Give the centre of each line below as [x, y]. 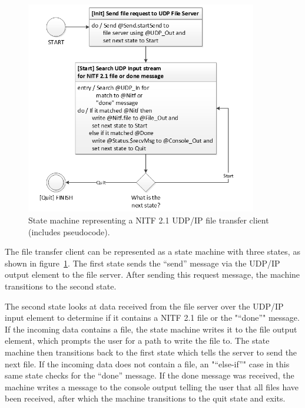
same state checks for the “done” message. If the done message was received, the [150, 375]
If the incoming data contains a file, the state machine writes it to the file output [151, 329]
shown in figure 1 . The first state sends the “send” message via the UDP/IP [142, 263]
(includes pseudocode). [69, 231]
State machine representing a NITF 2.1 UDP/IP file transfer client [149, 220]
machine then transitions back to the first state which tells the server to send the [151, 352]
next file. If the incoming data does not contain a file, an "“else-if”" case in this [147, 363]
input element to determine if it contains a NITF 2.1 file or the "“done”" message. [152, 317]
